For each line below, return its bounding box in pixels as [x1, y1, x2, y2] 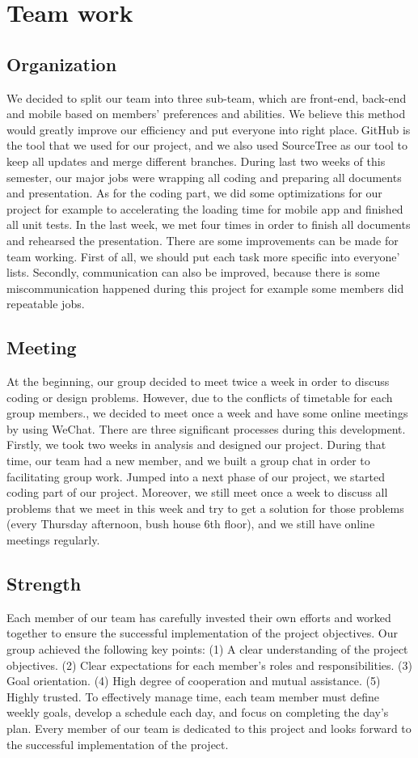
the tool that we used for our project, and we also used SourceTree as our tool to [6, 137, 407, 154]
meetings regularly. [6, 531, 100, 548]
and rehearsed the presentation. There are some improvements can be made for [6, 231, 399, 248]
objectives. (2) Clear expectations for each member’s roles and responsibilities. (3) [6, 656, 412, 673]
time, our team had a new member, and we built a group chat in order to [6, 452, 370, 469]
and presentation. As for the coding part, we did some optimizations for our [6, 184, 382, 201]
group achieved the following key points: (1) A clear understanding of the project [6, 641, 408, 658]
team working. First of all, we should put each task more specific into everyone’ [6, 248, 400, 265]
